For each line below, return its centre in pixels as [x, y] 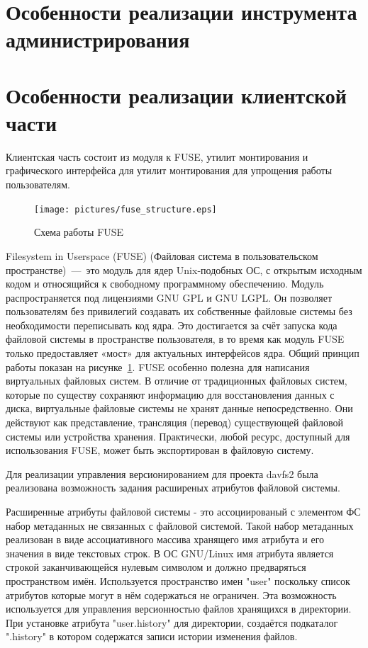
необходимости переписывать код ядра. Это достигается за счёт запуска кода [172, 325]
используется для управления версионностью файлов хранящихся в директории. [179, 609]
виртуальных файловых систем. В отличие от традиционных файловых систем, [177, 381]
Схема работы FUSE [79, 232]
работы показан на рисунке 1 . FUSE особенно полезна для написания [158, 366]
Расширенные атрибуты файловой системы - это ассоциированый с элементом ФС [183, 511]
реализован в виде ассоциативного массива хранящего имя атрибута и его [165, 539]
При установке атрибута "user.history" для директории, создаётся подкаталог [172, 622]
